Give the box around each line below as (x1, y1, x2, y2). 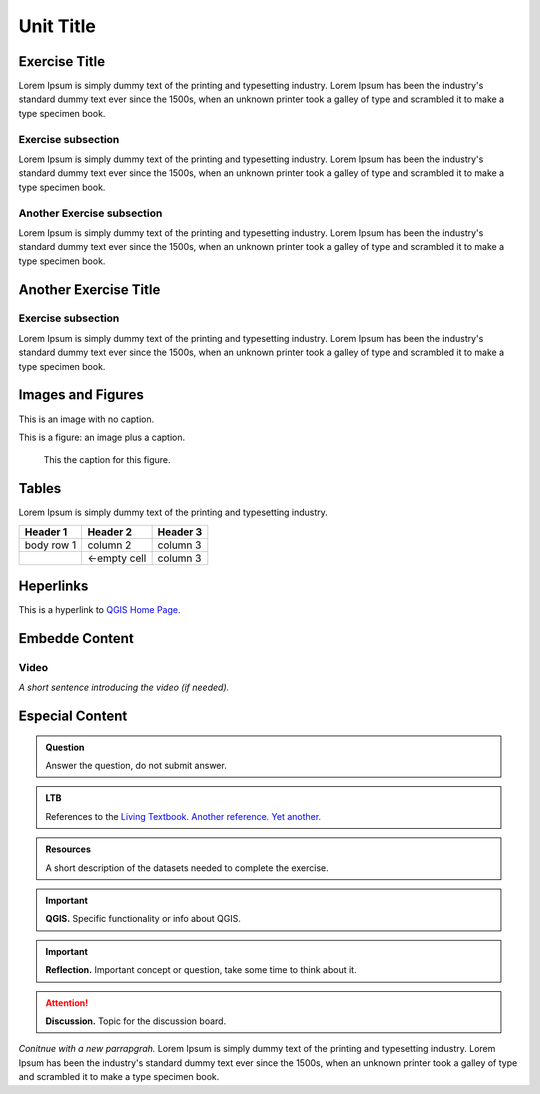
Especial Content (18, 708, 128, 725)
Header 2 (87, 525, 133, 539)
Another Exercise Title (18, 281, 161, 298)
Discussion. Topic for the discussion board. (45, 1015, 227, 1027)
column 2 (87, 538, 132, 552)
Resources (45, 843, 92, 855)
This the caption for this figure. (43, 454, 171, 466)
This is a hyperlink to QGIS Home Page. (18, 604, 181, 616)
